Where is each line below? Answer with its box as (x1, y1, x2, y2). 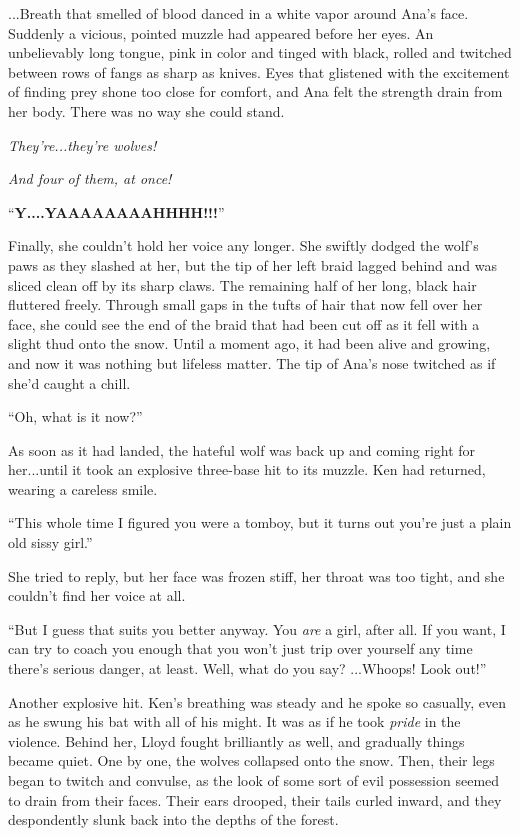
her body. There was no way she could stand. (8, 100, 285, 121)
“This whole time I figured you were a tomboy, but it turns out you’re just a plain (8, 512, 512, 533)
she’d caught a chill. (8, 372, 131, 393)
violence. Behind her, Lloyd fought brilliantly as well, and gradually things (8, 730, 465, 751)
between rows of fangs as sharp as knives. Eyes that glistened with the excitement (8, 61, 510, 82)
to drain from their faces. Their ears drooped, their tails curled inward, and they (8, 789, 502, 810)
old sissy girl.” (8, 532, 93, 553)
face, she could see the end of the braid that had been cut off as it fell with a (8, 313, 480, 334)
